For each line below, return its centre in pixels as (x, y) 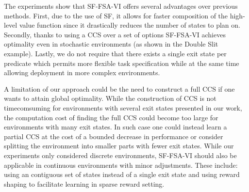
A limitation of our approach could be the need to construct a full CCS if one (119, 88)
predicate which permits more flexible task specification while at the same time (122, 63)
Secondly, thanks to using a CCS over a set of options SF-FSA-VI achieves (115, 34)
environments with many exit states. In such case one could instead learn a (116, 127)
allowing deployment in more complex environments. (82, 72)
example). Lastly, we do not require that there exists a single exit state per (115, 53)
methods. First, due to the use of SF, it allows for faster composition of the (116, 15)
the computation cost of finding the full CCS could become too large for (111, 117)
